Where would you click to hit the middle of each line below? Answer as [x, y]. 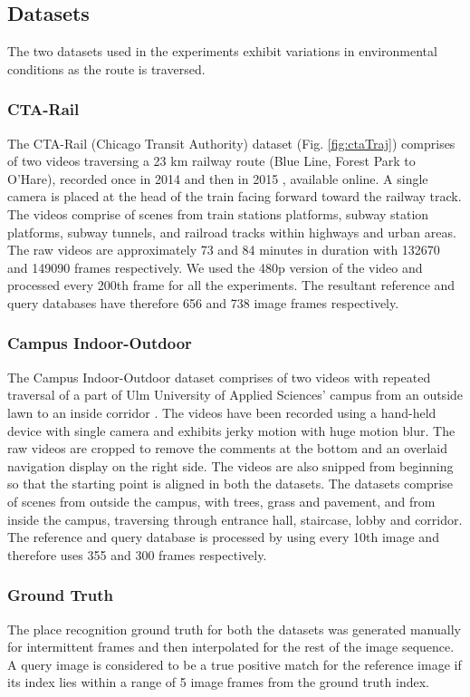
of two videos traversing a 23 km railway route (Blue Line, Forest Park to [211, 161]
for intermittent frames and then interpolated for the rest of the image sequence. [231, 647]
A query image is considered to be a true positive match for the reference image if [235, 664]
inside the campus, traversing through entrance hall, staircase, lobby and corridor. [235, 519]
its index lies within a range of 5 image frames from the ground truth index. [218, 682]
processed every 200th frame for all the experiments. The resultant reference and [231, 285]
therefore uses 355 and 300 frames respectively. [137, 554]
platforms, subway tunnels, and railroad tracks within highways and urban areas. [232, 232]
